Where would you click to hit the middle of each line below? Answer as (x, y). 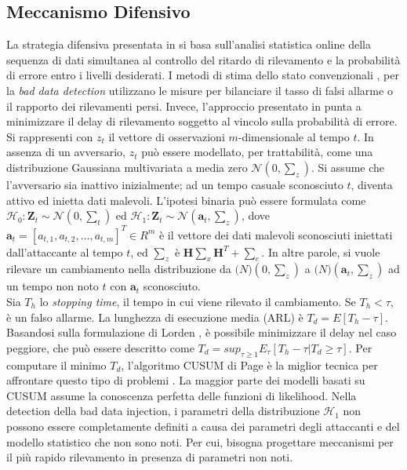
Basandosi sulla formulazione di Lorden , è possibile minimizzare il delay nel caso (202, 332)
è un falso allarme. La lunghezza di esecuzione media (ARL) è (155, 317)
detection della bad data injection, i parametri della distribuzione (163, 411)
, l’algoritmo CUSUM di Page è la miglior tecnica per (249, 364)
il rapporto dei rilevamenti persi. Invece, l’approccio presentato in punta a (184, 106)
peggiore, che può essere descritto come (100, 347)
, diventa (372, 184)
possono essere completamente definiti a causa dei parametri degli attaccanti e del (203, 426)
